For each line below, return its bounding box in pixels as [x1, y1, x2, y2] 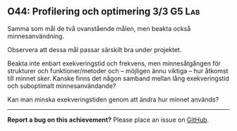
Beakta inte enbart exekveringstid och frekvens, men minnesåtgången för [7, 59, 221, 68]
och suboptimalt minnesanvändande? [7, 81, 116, 90]
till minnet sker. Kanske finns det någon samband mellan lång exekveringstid [7, 74, 229, 82]
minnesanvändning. [7, 32, 65, 40]
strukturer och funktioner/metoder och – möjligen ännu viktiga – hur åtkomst [7, 66, 229, 75]
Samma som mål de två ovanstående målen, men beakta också [7, 24, 191, 32]
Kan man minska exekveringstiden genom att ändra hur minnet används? [7, 95, 219, 104]
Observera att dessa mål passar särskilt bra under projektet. [7, 45, 182, 54]
